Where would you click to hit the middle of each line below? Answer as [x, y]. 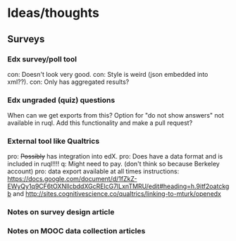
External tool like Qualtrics [54, 141]
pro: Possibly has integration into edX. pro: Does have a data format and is [115, 156]
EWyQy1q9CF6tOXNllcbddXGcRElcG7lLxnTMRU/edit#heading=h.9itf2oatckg [118, 186]
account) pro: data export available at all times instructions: [93, 171]
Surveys [26, 39]
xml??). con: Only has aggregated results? [68, 82]
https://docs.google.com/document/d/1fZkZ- [72, 179]
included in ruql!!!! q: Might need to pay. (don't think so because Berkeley [113, 164]
